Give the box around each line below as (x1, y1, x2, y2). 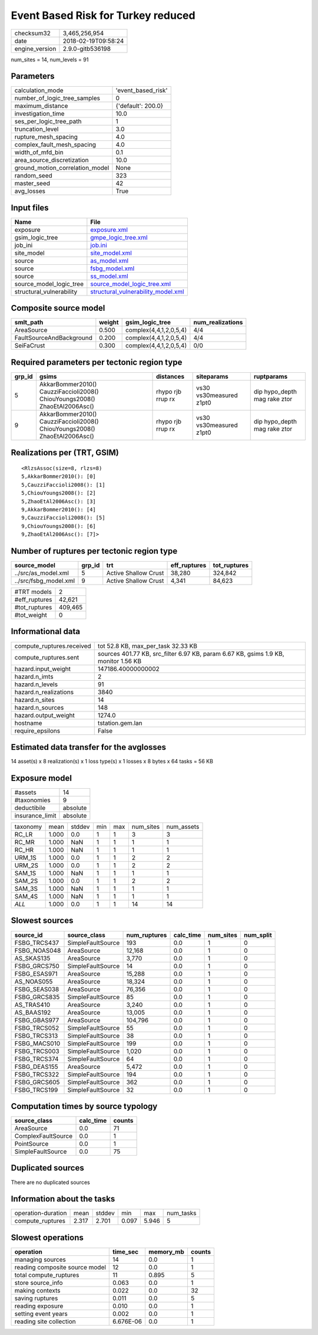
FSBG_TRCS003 (14, 1047, 59, 1055)
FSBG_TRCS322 (14, 1070, 59, 1078)
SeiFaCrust (14, 342, 45, 350)
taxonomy (14, 822, 42, 831)
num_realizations (193, 319, 243, 327)
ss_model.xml (90, 272, 129, 280)
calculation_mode (14, 86, 64, 94)
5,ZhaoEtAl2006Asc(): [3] (21, 498, 97, 504)
